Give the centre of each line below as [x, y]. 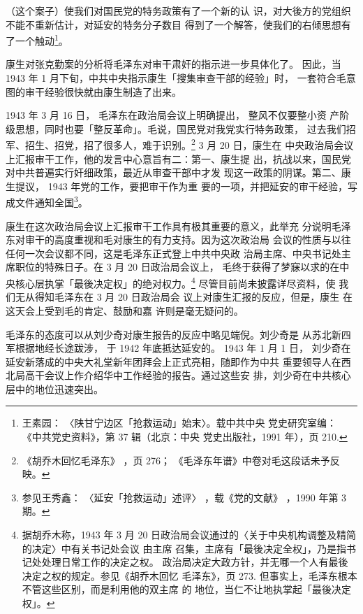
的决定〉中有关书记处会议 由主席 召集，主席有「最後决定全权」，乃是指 [184, 548]
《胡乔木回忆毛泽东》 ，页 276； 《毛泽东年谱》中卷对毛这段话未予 [176, 460]
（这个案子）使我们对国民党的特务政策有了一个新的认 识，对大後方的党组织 [178, 10]
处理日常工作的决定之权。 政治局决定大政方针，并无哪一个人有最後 [195, 562]
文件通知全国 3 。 [51, 201]
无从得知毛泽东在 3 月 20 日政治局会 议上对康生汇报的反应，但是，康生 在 [184, 297]
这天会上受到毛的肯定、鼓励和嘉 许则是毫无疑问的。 [125, 310]
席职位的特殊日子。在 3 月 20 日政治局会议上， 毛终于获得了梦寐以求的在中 [178, 267]
